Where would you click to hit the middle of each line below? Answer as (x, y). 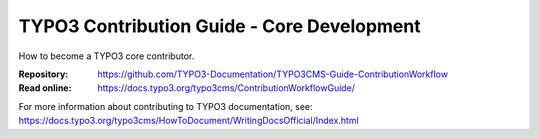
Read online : (45, 88)
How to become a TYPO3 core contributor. (106, 56)
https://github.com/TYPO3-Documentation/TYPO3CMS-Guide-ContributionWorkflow (273, 74)
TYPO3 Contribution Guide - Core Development (219, 26)
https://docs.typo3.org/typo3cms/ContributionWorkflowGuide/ (226, 88)
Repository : (43, 74)
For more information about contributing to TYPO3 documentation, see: (166, 106)
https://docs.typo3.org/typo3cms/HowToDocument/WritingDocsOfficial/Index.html (188, 121)
